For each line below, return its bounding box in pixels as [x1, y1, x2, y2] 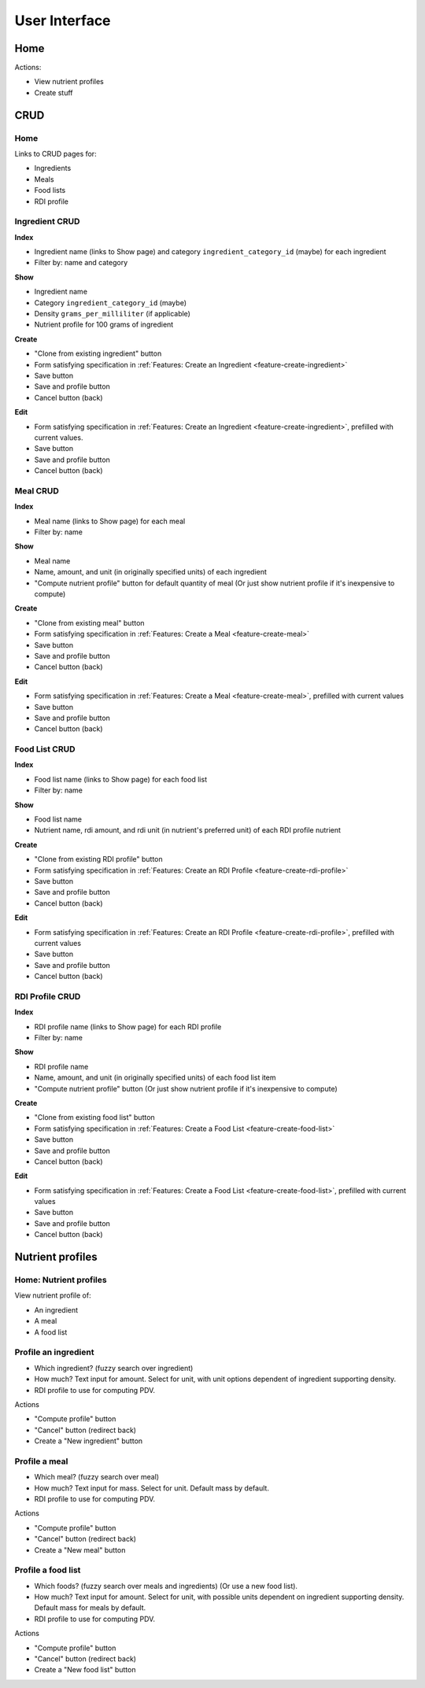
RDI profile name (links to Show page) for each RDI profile [34, 1021, 222, 1031]
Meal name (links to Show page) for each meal [34, 516, 186, 526]
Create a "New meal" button [34, 1545, 126, 1554]
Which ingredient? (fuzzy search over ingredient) [34, 1363, 194, 1372]
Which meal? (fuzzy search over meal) [34, 1472, 160, 1482]
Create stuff [34, 87, 74, 98]
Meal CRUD [14, 485, 59, 496]
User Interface [14, 12, 111, 29]
